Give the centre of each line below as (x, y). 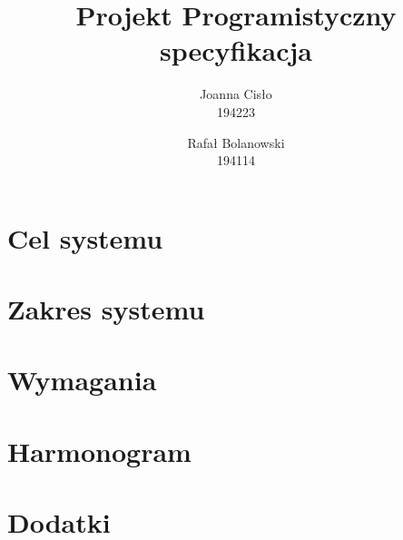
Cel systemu (85, 237)
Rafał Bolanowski (236, 142)
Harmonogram (99, 451)
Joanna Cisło (236, 94)
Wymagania (82, 380)
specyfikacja (236, 50)
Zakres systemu (106, 309)
